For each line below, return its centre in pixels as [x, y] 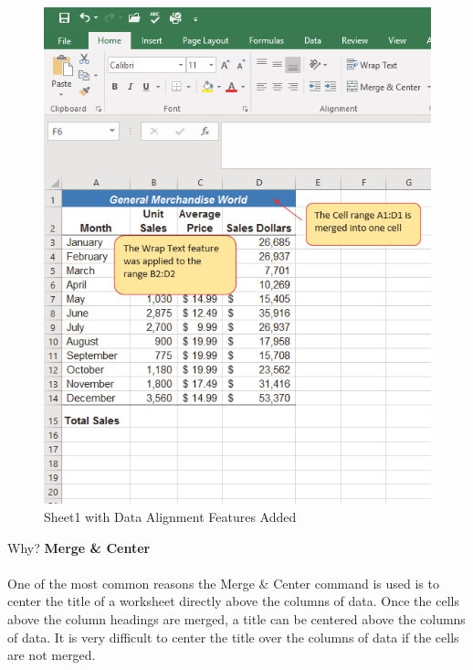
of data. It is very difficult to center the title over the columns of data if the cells [233, 637]
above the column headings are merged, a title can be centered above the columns [236, 618]
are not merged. [52, 655]
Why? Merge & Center [79, 547]
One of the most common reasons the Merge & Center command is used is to [223, 583]
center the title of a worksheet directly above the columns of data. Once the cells [233, 601]
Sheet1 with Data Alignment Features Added [170, 516]
